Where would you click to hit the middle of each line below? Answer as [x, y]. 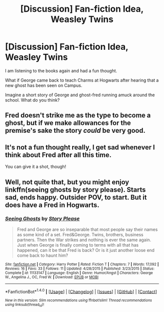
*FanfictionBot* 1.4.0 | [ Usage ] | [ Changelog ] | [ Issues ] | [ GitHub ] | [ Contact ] [81, 291]
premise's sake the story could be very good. [75, 131]
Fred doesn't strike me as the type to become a [78, 115]
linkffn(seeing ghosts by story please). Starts [75, 190]
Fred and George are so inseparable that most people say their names [87, 229]
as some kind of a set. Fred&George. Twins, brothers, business [80, 234]
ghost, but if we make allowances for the [68, 123]
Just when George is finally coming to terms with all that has [78, 245]
